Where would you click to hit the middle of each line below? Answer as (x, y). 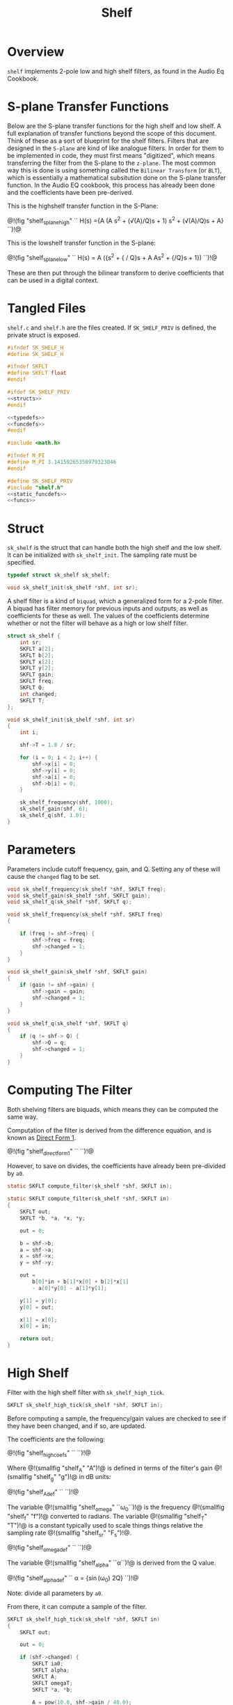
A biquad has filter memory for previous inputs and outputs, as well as (108, 608)
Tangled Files (47, 308)
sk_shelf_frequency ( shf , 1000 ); (66, 802)
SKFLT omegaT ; (53, 1683)
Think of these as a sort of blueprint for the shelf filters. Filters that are (108, 140)
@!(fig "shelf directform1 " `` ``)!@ (50, 1152)
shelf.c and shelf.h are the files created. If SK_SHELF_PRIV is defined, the (112, 328)
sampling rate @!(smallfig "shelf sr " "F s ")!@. (70, 1533)
